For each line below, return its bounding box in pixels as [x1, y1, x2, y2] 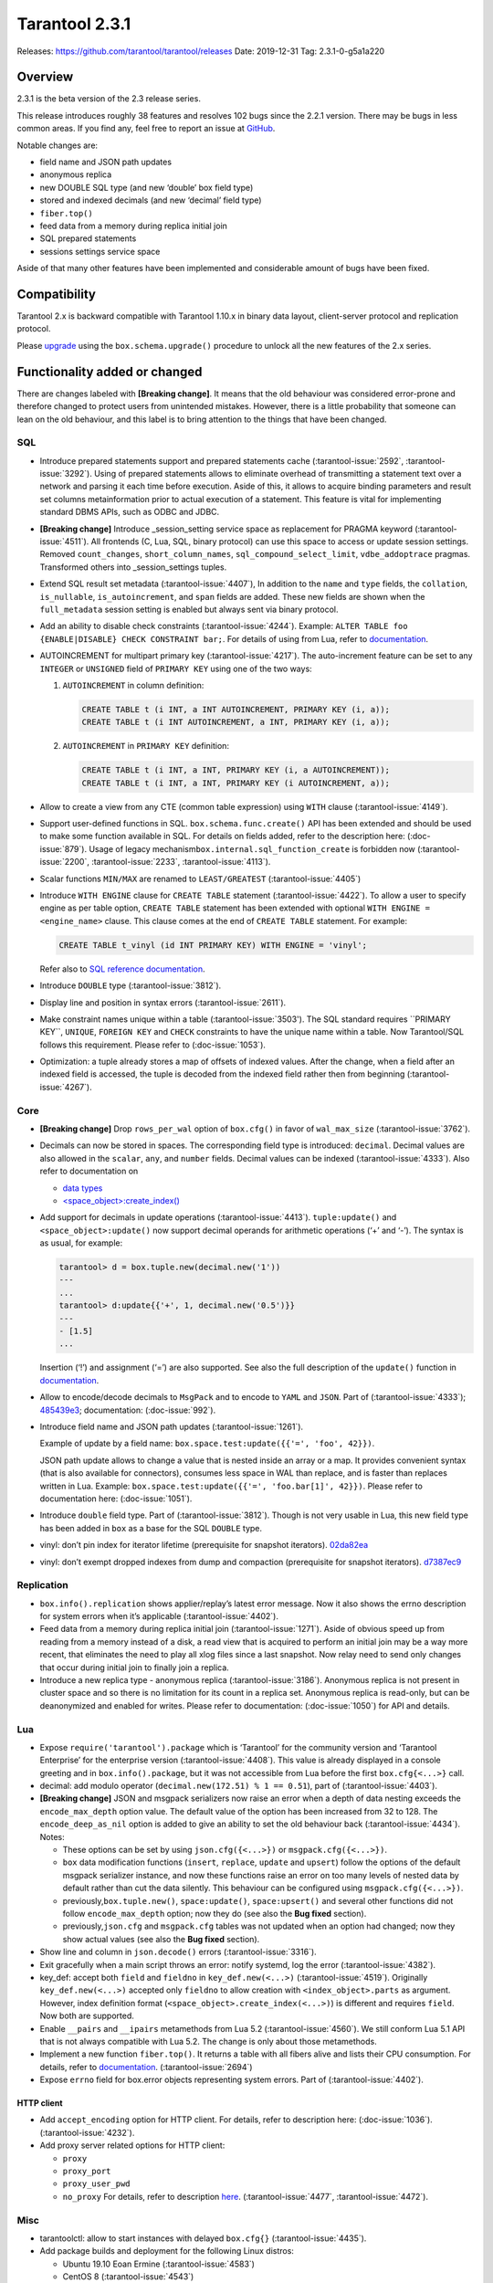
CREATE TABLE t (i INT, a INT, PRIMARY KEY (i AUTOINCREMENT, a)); [81, 777, 391, 788]
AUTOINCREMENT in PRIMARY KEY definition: [62, 741, 230, 752]
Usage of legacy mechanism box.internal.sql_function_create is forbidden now [88, 843, 415, 854]
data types [62, 1183, 103, 1194]
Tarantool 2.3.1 [16, 14, 131, 34]
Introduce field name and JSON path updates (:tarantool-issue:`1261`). [39, 1421, 304, 1432]
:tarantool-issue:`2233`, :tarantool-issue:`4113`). [91, 857, 271, 868]
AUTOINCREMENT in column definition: [62, 679, 205, 690]
